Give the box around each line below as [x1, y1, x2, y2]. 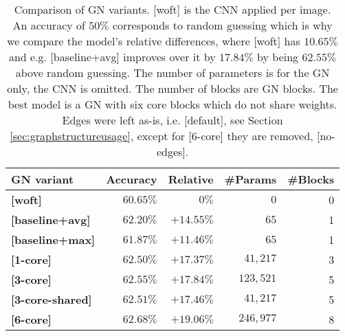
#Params [224, 171, 277, 187]
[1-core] [11, 251, 52, 267]
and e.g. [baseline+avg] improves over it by [8, 49, 216, 65]
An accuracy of [12, 17, 85, 33]
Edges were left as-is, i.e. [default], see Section [62, 112, 283, 128]
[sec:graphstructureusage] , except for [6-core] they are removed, [10, 128, 313, 144]
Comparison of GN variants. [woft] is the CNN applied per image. [14, 1, 331, 17]
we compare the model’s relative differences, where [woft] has [7, 33, 300, 49]
